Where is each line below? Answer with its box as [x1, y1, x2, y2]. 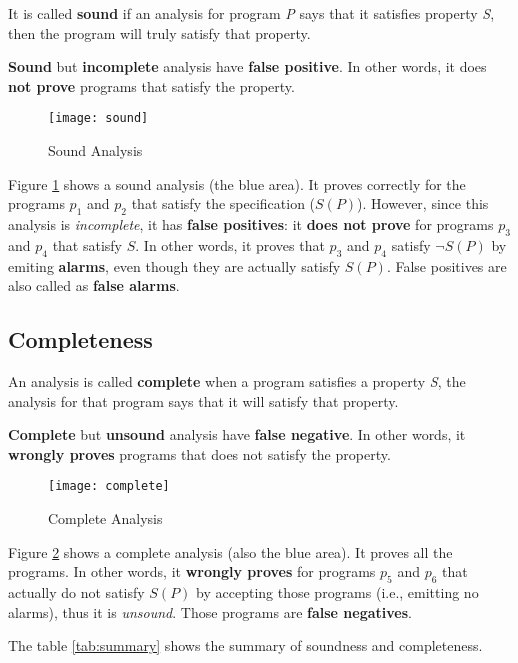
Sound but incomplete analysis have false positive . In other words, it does [8, 56, 487, 77]
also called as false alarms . [8, 275, 180, 296]
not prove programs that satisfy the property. [8, 75, 295, 96]
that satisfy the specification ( [131, 193, 316, 214]
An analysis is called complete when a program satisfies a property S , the [8, 371, 466, 391]
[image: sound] [48, 111, 149, 126]
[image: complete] [48, 479, 170, 494]
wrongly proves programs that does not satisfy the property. [8, 443, 391, 464]
